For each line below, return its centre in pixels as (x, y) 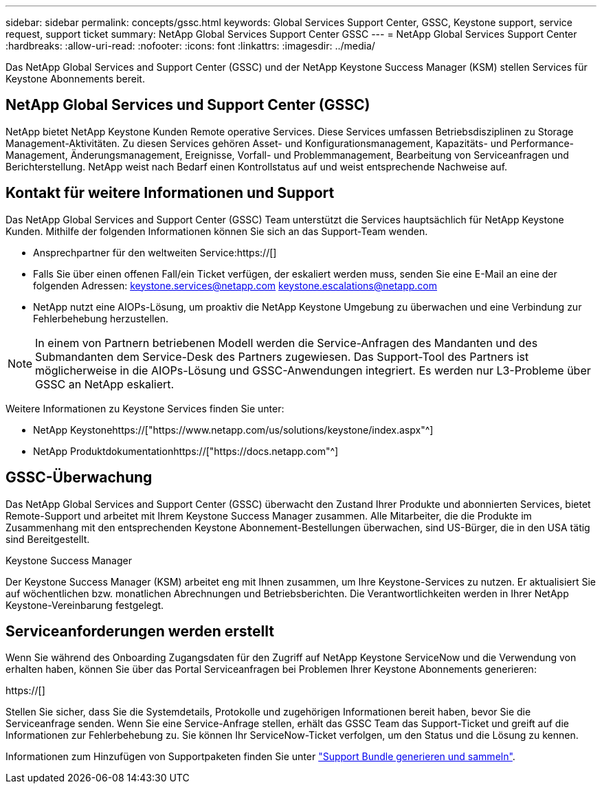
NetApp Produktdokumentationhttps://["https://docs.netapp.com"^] (186, 451)
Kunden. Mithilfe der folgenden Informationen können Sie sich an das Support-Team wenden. (217, 231)
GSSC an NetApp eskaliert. (105, 384)
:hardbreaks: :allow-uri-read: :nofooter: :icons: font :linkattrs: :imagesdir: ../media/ (190, 46)
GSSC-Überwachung (79, 478)
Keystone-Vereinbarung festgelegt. (85, 605)
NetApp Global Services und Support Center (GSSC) (188, 105)
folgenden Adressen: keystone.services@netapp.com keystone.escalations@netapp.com (235, 285)
